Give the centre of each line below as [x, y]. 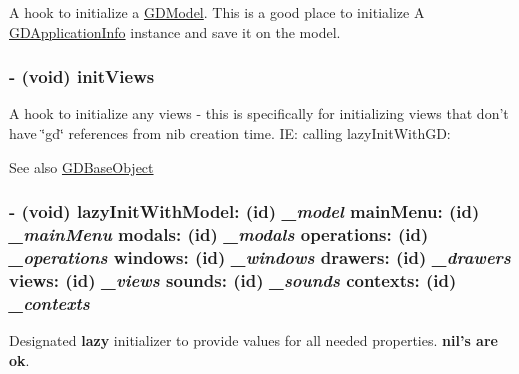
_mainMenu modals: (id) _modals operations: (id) [219, 234]
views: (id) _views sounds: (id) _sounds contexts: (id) [233, 279]
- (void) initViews [82, 76]
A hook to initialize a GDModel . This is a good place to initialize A [217, 12]
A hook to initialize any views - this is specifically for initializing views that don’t [259, 113]
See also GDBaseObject [81, 166]
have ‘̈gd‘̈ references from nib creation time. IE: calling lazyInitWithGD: [230, 133]
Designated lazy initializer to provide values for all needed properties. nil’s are [253, 340]
